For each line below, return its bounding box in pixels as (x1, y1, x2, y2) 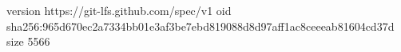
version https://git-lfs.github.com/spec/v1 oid (6, 2, 232, 18)
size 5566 (6, 33, 50, 50)
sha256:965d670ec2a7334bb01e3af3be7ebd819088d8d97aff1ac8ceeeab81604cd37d (6, 17, 395, 34)
